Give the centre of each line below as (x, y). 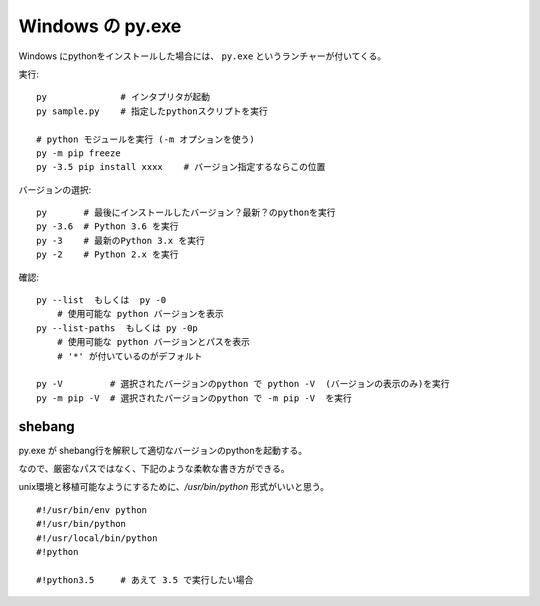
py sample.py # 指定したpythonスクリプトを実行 (152, 111)
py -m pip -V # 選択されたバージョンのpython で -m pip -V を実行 (194, 398)
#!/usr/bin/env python (92, 509)
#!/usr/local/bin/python (97, 538)
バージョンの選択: (55, 189)
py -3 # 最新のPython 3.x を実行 (120, 240)
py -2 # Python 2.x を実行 (107, 254)
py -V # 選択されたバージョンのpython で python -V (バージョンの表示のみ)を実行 (243, 384)
